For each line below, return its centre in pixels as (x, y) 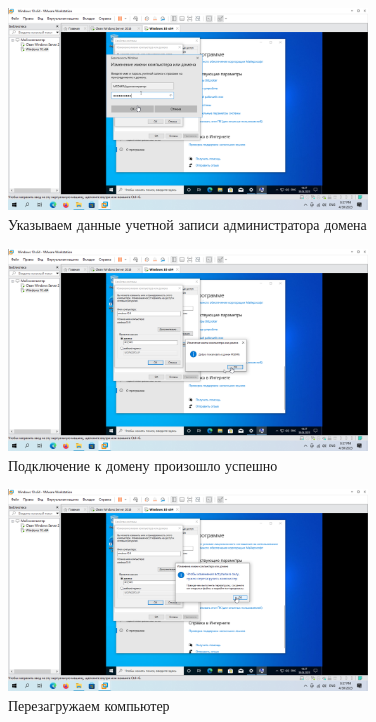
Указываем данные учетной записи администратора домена (187, 223)
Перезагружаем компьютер (89, 705)
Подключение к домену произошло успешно (143, 464)
